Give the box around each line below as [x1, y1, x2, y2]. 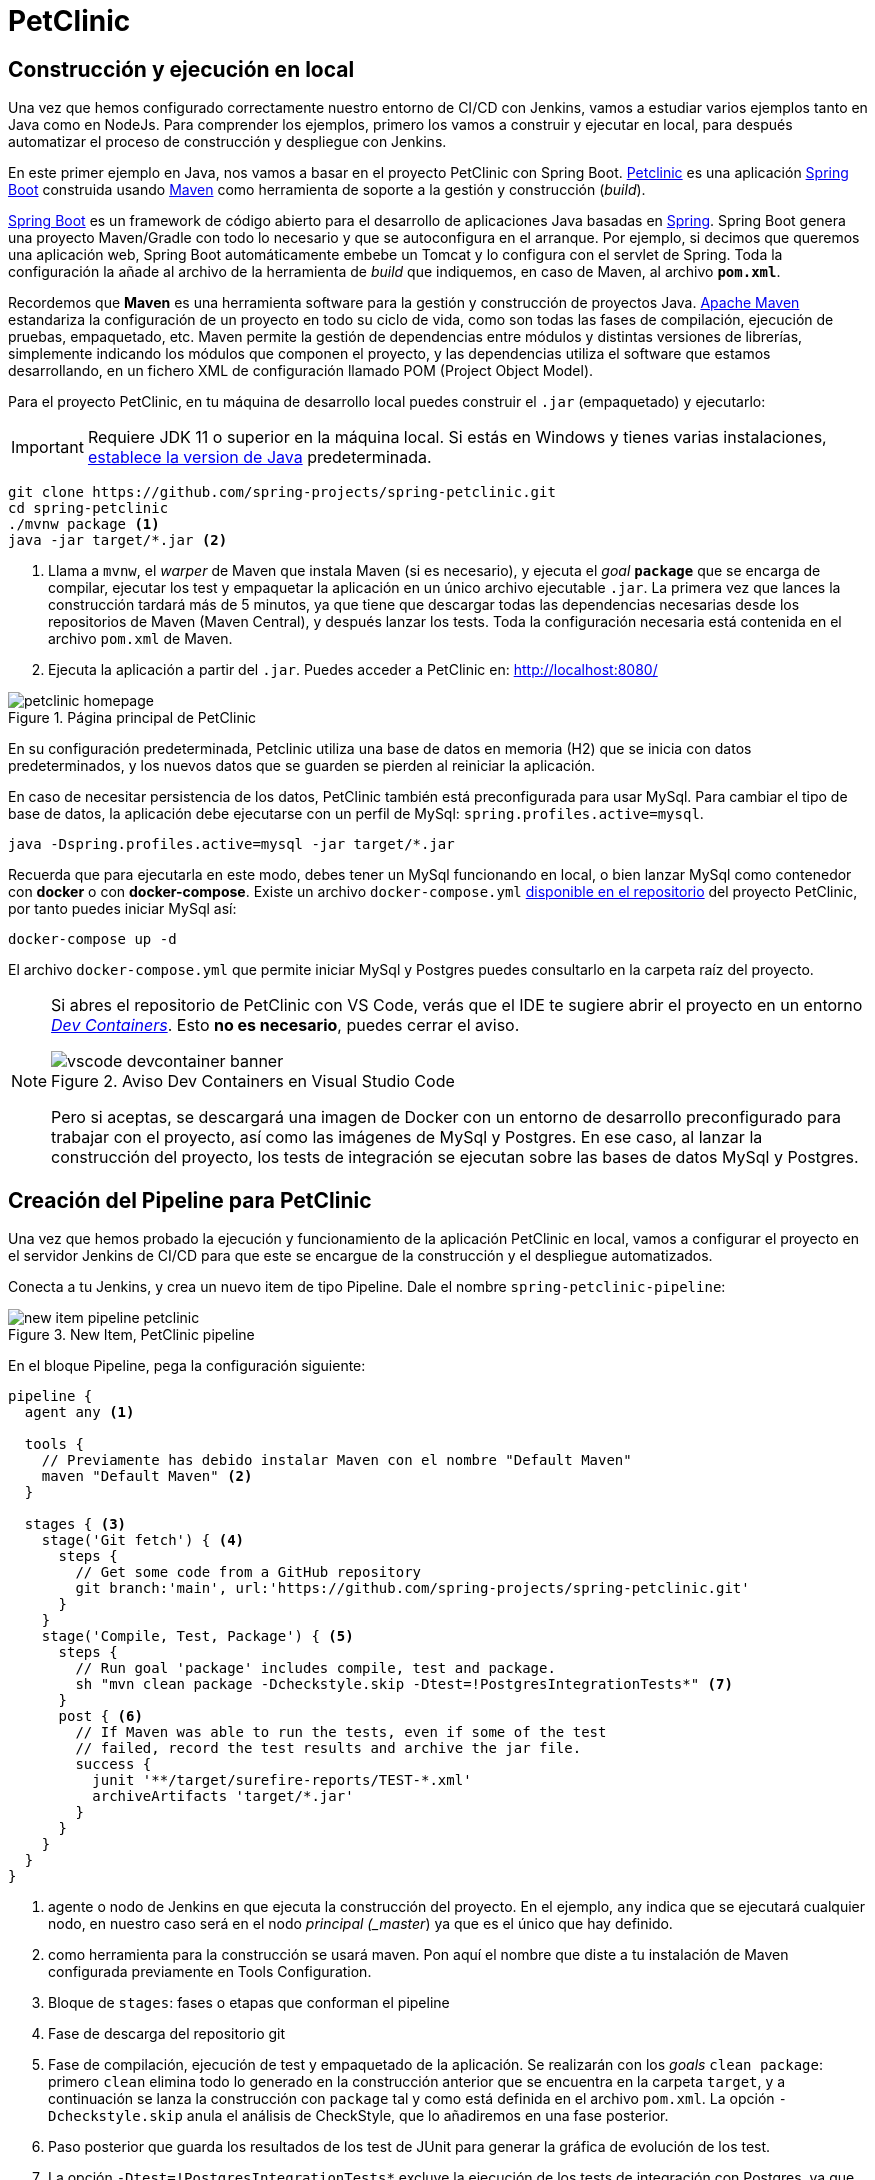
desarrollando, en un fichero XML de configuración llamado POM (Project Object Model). [8, 362, 594, 380]
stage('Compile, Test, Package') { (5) [41, 1628, 354, 1645]
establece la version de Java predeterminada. [87, 447, 432, 468]
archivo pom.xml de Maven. [48, 630, 233, 648]
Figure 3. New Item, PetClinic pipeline [8, 1326, 255, 1344]
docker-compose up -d [8, 931, 177, 948]
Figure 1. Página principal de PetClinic [8, 709, 257, 727]
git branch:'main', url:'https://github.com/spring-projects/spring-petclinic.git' [75, 1580, 750, 1597]
